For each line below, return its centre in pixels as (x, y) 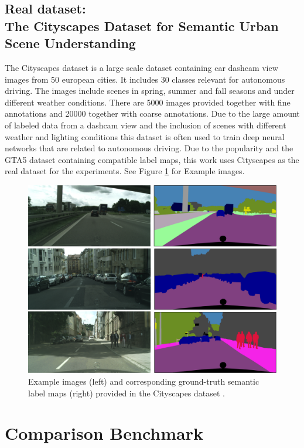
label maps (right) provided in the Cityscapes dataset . (127, 393)
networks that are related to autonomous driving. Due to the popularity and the (149, 148)
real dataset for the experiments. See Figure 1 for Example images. (125, 171)
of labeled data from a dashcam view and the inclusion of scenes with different (146, 125)
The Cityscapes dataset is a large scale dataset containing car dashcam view (141, 67)
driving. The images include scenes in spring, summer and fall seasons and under (150, 91)
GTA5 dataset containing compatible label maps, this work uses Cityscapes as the (152, 159)
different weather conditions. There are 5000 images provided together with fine (148, 102)
